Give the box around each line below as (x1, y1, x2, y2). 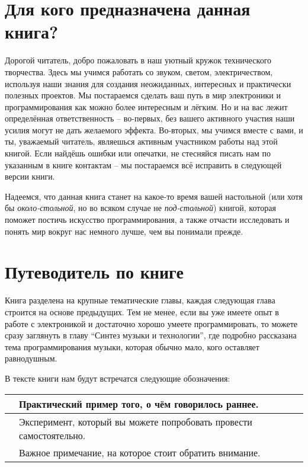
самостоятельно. (19, 428, 86, 442)
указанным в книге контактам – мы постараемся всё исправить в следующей (5, 158, 282, 171)
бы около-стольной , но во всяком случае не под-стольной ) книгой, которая (5, 201, 276, 214)
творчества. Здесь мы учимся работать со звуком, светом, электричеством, (5, 65, 273, 78)
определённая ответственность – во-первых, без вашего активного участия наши (5, 112, 295, 124)
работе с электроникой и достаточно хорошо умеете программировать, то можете (5, 317, 298, 330)
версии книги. (5, 170, 55, 183)
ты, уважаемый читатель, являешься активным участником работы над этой (5, 135, 278, 148)
